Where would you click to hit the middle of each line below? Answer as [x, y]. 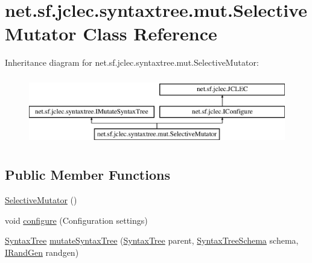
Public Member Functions [88, 175]
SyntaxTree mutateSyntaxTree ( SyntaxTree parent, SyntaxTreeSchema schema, [152, 240]
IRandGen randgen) [42, 252]
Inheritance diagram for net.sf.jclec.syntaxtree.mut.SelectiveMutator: [132, 62]
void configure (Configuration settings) [76, 220]
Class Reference [150, 33]
